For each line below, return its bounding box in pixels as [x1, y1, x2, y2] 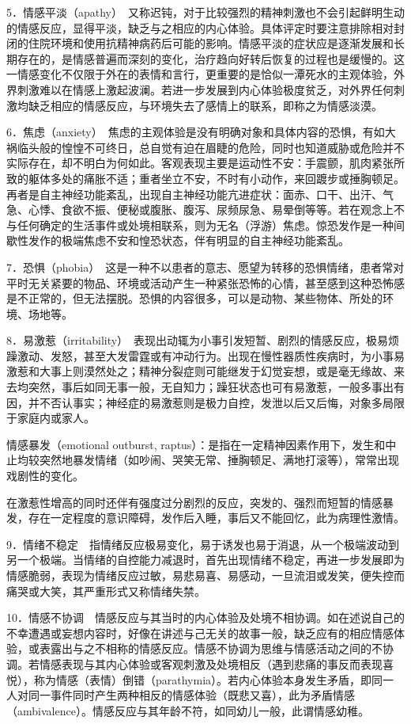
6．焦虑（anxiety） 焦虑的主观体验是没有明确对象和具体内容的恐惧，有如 [6, 124, 385, 140]
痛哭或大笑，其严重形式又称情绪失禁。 [6, 582, 205, 599]
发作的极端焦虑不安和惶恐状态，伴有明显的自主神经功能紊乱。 [28, 232, 349, 249]
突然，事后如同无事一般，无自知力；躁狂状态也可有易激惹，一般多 [28, 379, 371, 395]
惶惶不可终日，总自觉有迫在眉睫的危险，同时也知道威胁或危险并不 [61, 139, 405, 155]
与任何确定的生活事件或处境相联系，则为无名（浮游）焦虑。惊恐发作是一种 [6, 216, 394, 233]
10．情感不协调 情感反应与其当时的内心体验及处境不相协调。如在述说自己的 [6, 609, 405, 626]
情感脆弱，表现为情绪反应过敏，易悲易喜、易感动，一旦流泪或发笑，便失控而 [6, 567, 405, 583]
